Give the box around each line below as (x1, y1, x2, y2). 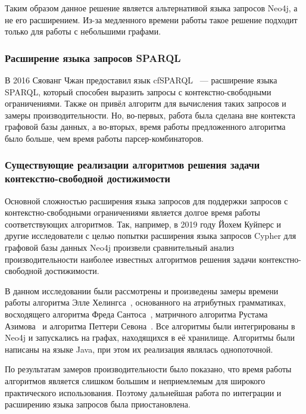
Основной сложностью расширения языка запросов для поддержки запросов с (5, 194, 288, 207)
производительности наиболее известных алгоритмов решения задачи (5, 253, 257, 265)
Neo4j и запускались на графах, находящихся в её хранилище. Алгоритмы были (5, 331, 295, 344)
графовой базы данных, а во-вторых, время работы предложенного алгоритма (5, 120, 286, 133)
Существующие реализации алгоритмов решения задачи (5, 157, 260, 172)
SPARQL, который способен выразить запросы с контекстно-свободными (5, 85, 271, 98)
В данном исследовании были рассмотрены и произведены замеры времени (5, 284, 279, 297)
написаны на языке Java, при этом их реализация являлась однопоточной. (5, 343, 273, 355)
